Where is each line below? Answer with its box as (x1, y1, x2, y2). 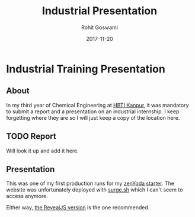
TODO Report (6, 132, 56, 142)
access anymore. (6, 193, 49, 200)
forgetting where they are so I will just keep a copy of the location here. (6, 114, 180, 121)
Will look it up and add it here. (6, 147, 79, 154)
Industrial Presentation (41, 4, 158, 18)
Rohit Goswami (81, 24, 119, 31)
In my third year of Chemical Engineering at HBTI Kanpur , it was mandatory (6, 101, 189, 108)
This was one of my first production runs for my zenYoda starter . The (6, 180, 175, 187)
